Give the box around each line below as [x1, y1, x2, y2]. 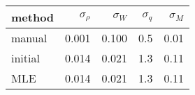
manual [11, 30, 48, 46]
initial [11, 50, 40, 66]
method [11, 9, 55, 25]
